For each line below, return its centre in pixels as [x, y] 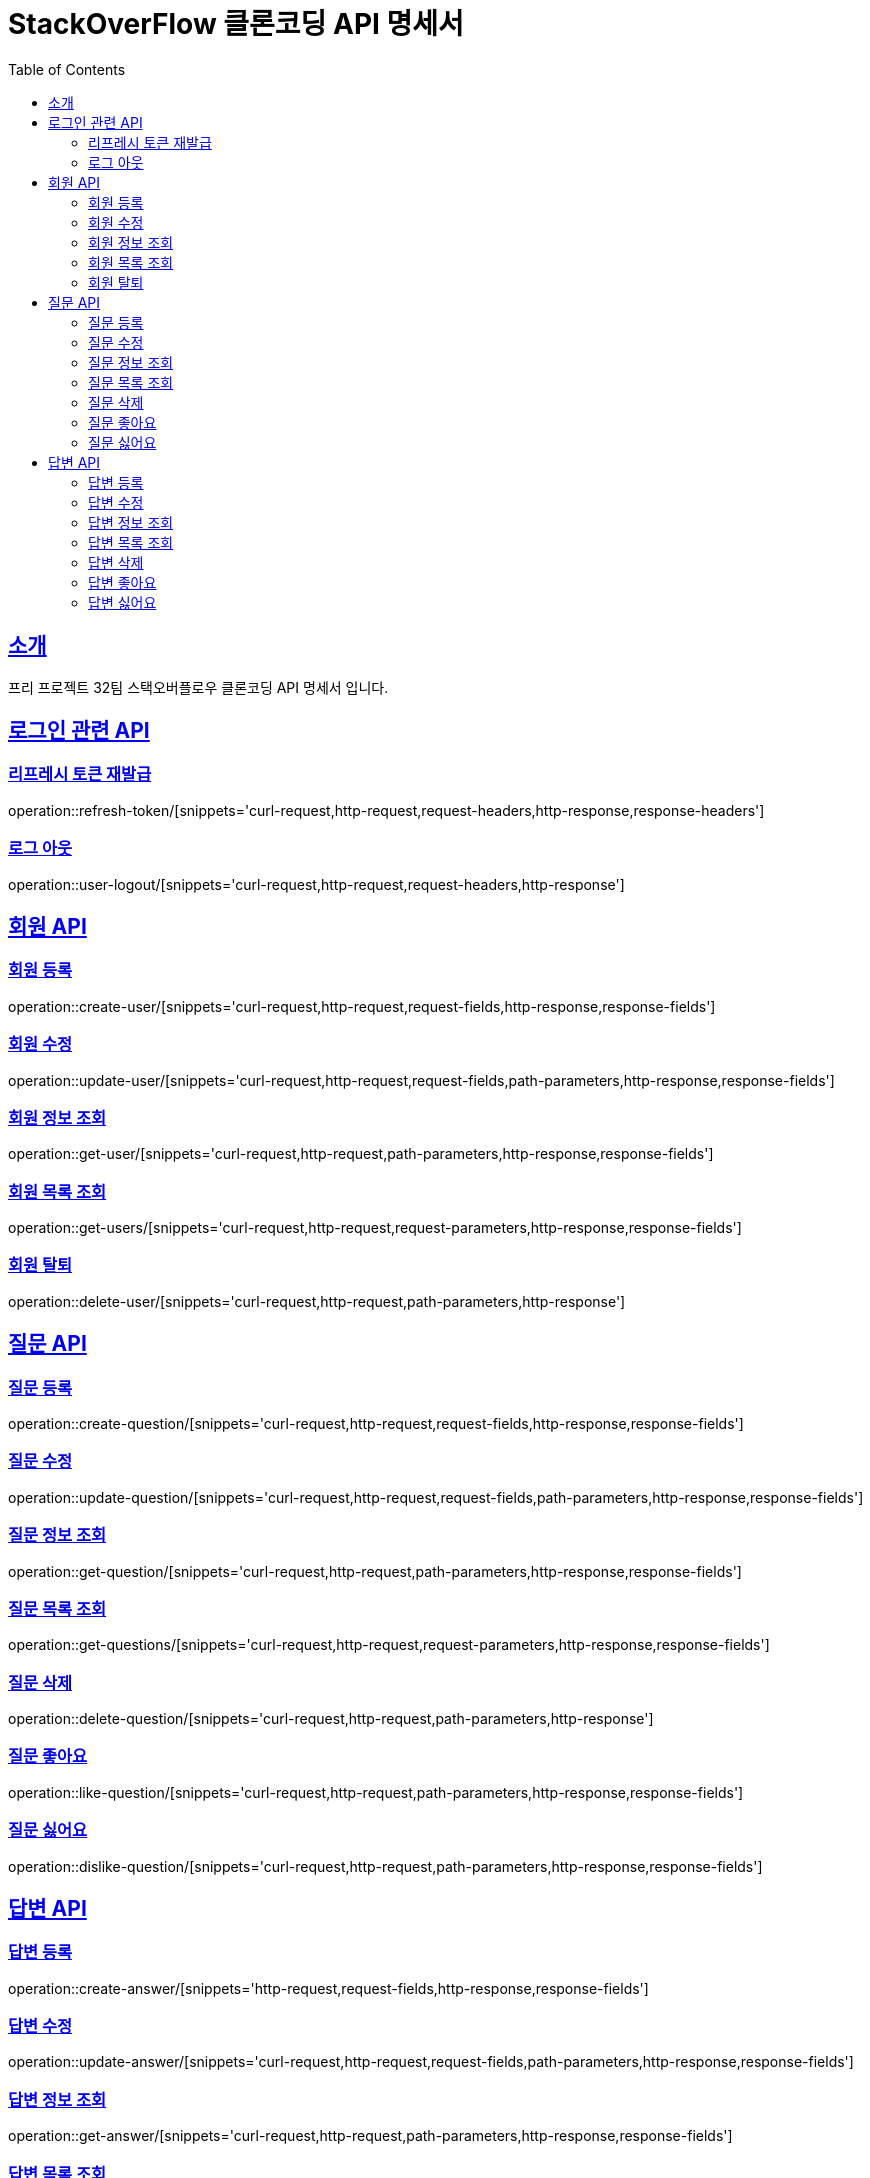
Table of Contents [67, 69]
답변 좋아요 [122, 582]
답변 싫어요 [122, 602]
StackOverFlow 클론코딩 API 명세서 [236, 24]
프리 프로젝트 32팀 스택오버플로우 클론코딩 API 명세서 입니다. [198, 687]
